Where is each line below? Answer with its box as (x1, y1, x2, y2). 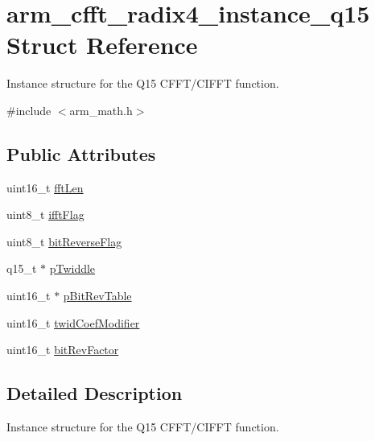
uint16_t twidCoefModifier (6, 314, 140, 331)
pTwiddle (49, 260, 96, 277)
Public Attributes (6, 141, 156, 166)
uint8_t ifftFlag (6, 206, 84, 223)
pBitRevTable (63, 287, 132, 304)
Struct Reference (6, 28, 198, 61)
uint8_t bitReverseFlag (6, 233, 122, 249)
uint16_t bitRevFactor (6, 341, 119, 358)
